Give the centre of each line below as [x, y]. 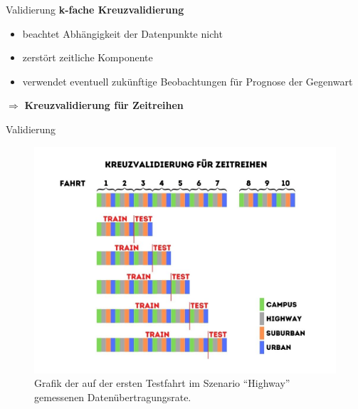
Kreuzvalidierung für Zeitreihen [104, 105]
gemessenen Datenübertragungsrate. [113, 397]
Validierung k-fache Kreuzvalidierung [95, 9]
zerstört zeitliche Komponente [88, 57]
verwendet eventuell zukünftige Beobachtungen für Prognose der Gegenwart [188, 81]
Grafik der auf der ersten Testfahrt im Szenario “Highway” [162, 383]
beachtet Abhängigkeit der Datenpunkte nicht [122, 33]
